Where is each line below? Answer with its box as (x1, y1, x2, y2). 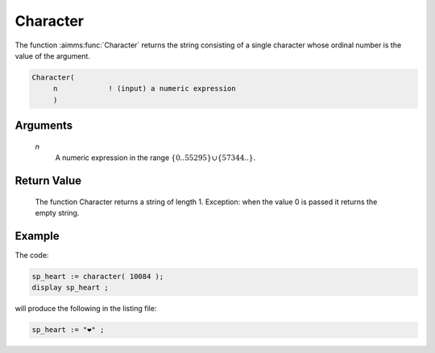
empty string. (35, 207, 80, 217)
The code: (14, 250, 49, 260)
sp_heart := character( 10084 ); (31, 272, 164, 281)
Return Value (14, 174, 82, 187)
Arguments (14, 119, 73, 133)
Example (14, 229, 60, 243)
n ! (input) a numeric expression (52, 84, 237, 93)
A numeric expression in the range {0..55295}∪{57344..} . (55, 153, 256, 162)
